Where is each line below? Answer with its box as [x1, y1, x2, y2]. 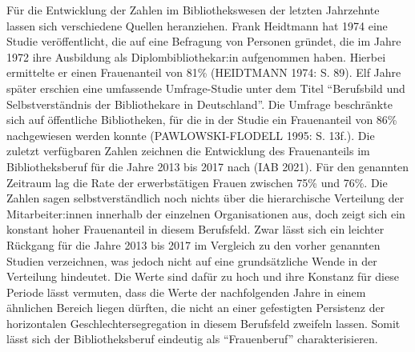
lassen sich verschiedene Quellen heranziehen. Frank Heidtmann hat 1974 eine [6, 17, 388, 34]
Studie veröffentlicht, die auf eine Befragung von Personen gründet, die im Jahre [6, 33, 401, 50]
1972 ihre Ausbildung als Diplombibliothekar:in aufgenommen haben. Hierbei [6, 48, 386, 65]
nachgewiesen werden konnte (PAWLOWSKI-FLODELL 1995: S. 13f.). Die [6, 126, 375, 143]
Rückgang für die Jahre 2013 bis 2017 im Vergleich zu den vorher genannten [6, 236, 381, 253]
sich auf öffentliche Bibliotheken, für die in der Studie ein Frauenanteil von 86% [6, 111, 397, 128]
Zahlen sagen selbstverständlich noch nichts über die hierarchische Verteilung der [6, 190, 405, 206]
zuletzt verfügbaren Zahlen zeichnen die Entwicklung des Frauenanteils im [6, 142, 370, 159]
